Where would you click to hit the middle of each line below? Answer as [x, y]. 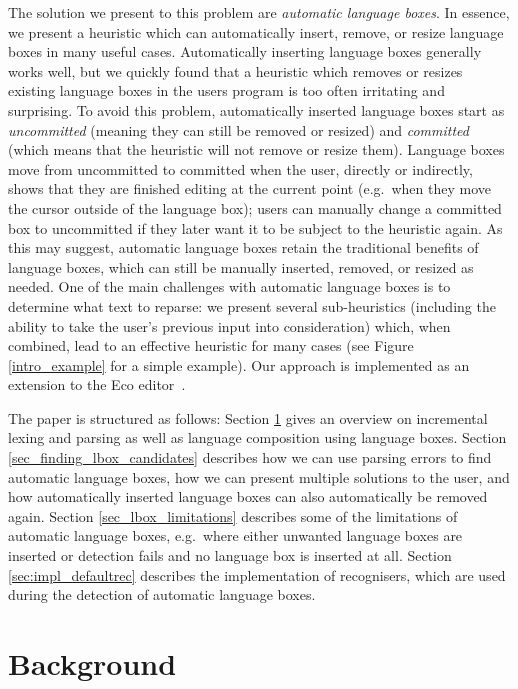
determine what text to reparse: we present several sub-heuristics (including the [252, 305]
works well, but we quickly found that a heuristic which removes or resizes [235, 70]
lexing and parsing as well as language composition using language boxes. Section [257, 437]
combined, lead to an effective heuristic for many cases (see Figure [211, 345]
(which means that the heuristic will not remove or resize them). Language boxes [256, 149]
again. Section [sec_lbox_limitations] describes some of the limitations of [233, 515]
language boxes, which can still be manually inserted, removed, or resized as [241, 266]
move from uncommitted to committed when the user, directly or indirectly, [240, 168]
